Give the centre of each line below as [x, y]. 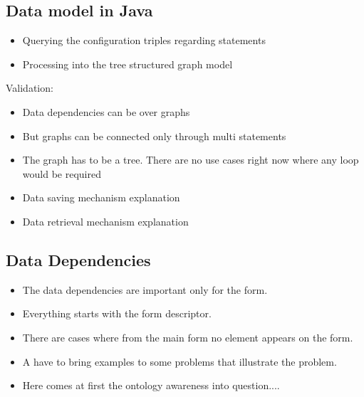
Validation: [30, 88]
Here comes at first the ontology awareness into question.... [151, 385]
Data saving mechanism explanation [101, 197]
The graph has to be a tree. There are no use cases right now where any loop [191, 160]
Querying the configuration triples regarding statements [144, 40]
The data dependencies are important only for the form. [145, 289]
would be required [62, 173]
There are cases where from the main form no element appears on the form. [188, 337]
